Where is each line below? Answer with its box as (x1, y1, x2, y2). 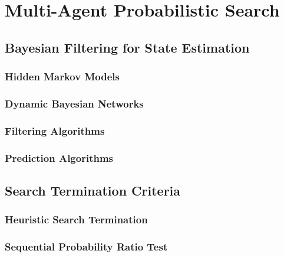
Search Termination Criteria (5, 181, 181, 199)
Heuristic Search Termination (5, 212, 148, 227)
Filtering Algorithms (5, 123, 105, 138)
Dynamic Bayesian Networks (5, 96, 144, 110)
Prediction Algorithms (5, 150, 114, 165)
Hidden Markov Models (5, 69, 120, 84)
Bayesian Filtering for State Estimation (5, 38, 250, 56)
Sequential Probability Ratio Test (5, 239, 168, 254)
